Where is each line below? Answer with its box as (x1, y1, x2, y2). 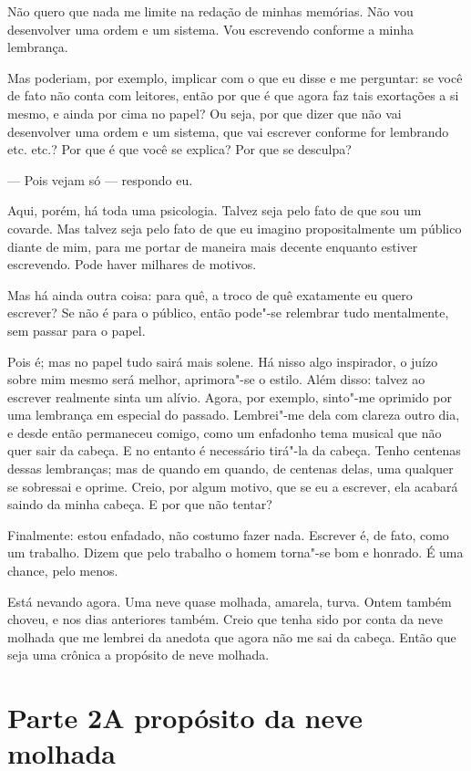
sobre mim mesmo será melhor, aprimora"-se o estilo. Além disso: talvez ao (7, 370, 425, 389)
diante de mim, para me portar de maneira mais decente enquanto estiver (7, 236, 418, 255)
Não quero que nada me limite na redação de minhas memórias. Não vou (7, 2, 414, 20)
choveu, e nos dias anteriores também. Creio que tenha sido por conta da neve (7, 610, 443, 629)
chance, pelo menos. (7, 561, 118, 580)
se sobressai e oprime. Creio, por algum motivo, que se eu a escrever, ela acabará (7, 476, 458, 495)
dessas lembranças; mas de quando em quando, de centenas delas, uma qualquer (7, 459, 454, 478)
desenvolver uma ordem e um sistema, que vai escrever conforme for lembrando (7, 121, 449, 141)
